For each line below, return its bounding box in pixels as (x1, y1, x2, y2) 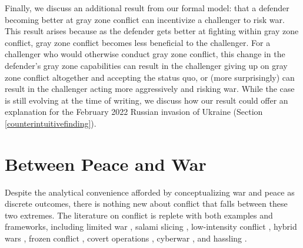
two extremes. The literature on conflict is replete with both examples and (5, 209, 273, 221)
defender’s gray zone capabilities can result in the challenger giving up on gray (5, 59, 288, 71)
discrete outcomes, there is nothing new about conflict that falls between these (5, 197, 288, 210)
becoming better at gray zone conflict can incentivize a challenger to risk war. (5, 13, 285, 25)
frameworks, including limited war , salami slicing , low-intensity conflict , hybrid (5, 220, 297, 233)
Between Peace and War (5, 151, 207, 176)
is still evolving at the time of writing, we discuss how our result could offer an (5, 94, 288, 106)
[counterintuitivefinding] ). (5, 117, 96, 129)
